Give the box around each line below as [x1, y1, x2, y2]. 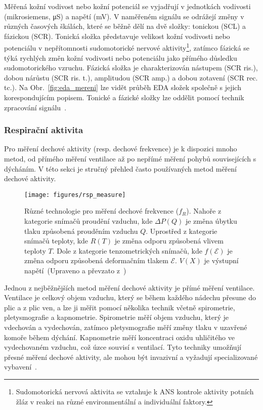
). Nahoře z [186, 206, 222, 216]
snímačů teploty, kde [24, 235, 89, 246]
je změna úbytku [185, 216, 237, 226]
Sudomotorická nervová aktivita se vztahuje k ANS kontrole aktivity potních [16, 386, 254, 396]
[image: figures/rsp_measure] [24, 191, 126, 198]
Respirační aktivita [4, 124, 83, 136]
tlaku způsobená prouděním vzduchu [24, 225, 138, 236]
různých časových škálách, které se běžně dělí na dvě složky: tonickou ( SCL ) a [4, 21, 246, 31]
